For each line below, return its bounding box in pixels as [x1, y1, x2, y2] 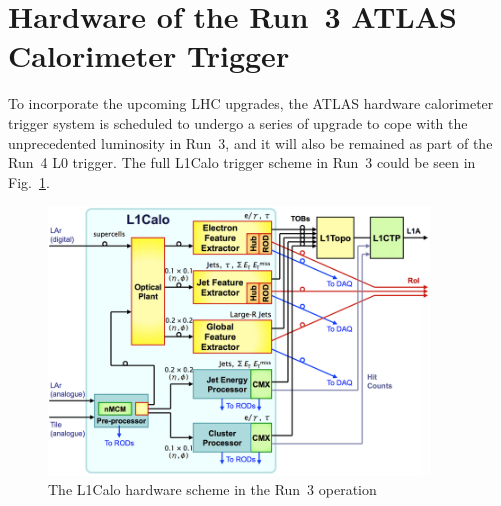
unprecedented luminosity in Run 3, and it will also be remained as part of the [8, 132, 493, 153]
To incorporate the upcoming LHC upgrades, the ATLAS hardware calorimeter [8, 93, 494, 114]
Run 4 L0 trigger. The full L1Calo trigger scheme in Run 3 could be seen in [8, 152, 476, 173]
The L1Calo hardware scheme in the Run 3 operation [48, 479, 377, 500]
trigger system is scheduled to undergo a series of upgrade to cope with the [8, 112, 468, 133]
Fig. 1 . [8, 171, 50, 192]
